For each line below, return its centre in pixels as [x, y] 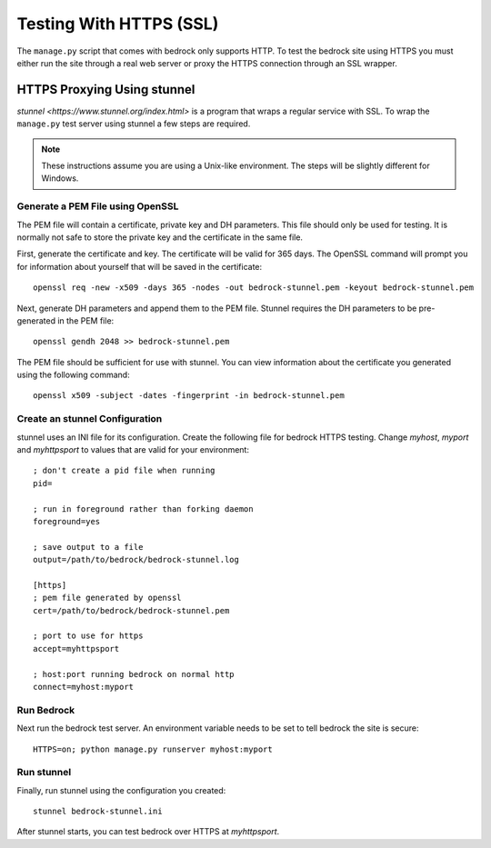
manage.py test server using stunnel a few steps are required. [134, 124]
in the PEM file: [86, 320]
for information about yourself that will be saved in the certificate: [140, 266]
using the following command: [74, 375]
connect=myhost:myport [84, 687]
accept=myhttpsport [76, 648]
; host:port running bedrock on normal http [134, 674]
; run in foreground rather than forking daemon [143, 509]
